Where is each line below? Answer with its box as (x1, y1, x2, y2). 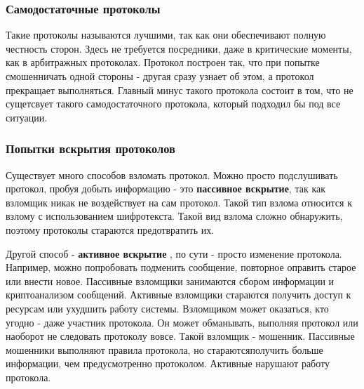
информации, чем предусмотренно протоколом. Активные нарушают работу (6, 356, 330, 371)
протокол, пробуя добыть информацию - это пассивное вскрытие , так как (6, 181, 325, 196)
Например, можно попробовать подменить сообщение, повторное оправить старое (6, 260, 356, 275)
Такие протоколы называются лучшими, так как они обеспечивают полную (6, 27, 326, 42)
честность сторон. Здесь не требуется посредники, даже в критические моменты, (6, 41, 352, 55)
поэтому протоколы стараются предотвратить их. (6, 222, 215, 237)
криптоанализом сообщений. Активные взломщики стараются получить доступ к (6, 287, 351, 302)
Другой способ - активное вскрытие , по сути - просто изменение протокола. (6, 246, 342, 261)
